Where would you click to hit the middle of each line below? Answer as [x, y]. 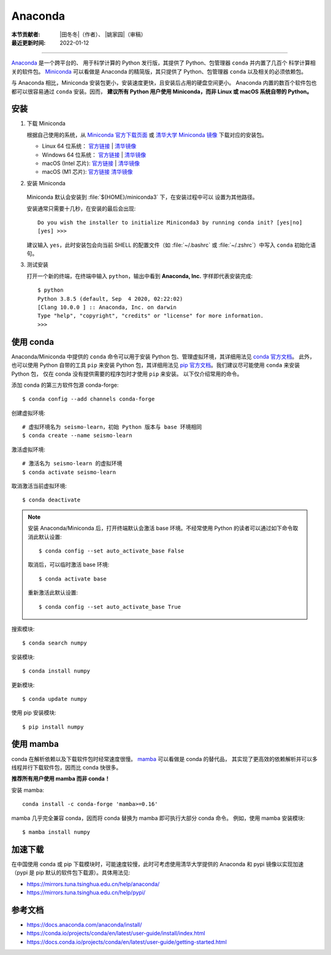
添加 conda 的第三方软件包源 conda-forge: [65, 385]
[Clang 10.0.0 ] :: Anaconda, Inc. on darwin [107, 307]
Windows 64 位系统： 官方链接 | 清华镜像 [94, 155]
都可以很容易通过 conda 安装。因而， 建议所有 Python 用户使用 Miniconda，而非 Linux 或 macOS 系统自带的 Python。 [162, 91]
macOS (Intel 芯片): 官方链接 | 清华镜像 [91, 163]
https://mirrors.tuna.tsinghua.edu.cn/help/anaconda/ [93, 884]
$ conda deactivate [51, 500]
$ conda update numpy [55, 699]
